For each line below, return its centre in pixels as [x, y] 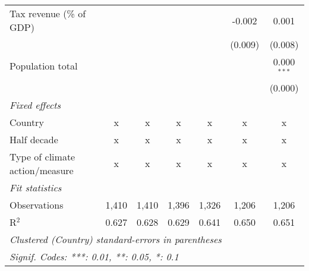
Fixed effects [35, 105]
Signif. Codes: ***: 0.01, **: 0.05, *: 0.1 [94, 256]
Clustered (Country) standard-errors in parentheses [116, 239]
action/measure [42, 170]
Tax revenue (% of [48, 13]
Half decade [34, 139]
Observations [37, 204]
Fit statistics [36, 187]
